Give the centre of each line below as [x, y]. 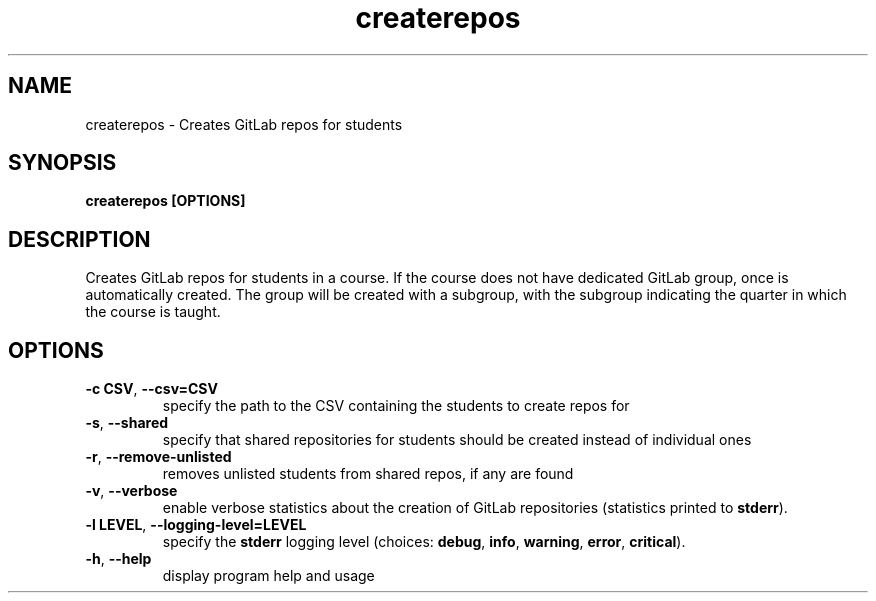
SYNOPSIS [62, 163]
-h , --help [118, 559]
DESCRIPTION [79, 239]
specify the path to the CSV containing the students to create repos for [396, 406]
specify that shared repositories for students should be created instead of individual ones [457, 440]
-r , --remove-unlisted [158, 457]
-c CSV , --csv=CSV [151, 389]
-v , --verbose [131, 491]
